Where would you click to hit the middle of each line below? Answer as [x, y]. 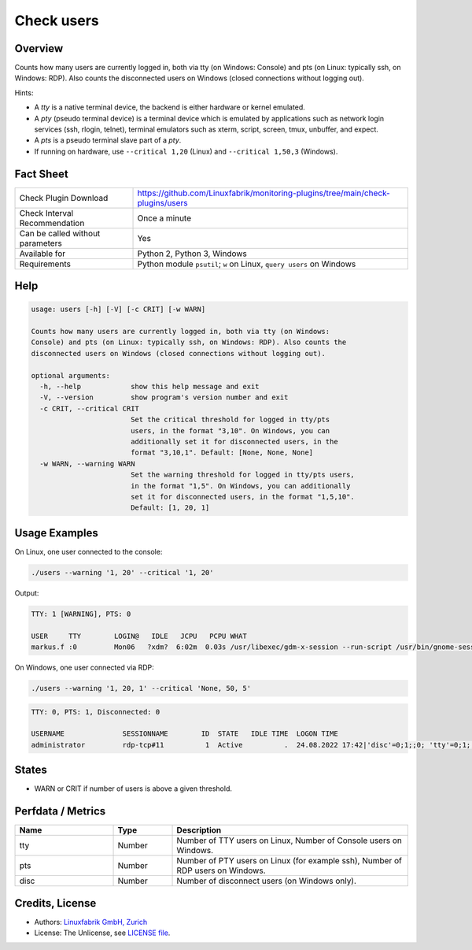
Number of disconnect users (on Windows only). [267, 881]
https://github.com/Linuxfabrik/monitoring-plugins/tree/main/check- [264, 193]
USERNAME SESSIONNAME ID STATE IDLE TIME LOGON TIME [184, 734]
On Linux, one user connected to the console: [88, 551]
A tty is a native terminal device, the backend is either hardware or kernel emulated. [170, 107]
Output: [27, 593]
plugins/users [162, 202]
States [31, 770]
